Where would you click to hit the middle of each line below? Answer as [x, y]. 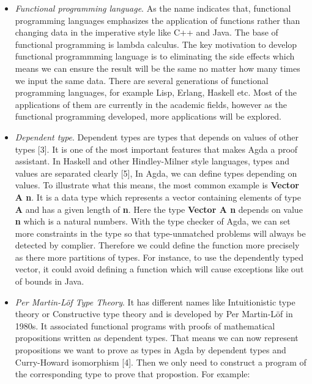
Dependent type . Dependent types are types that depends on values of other [157, 136]
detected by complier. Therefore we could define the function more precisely [157, 245]
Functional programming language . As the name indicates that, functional [153, 8]
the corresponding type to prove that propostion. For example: [132, 374]
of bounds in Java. [50, 281]
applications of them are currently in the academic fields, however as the [151, 104]
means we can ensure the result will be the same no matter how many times [158, 68]
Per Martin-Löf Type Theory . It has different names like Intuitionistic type [155, 301]
